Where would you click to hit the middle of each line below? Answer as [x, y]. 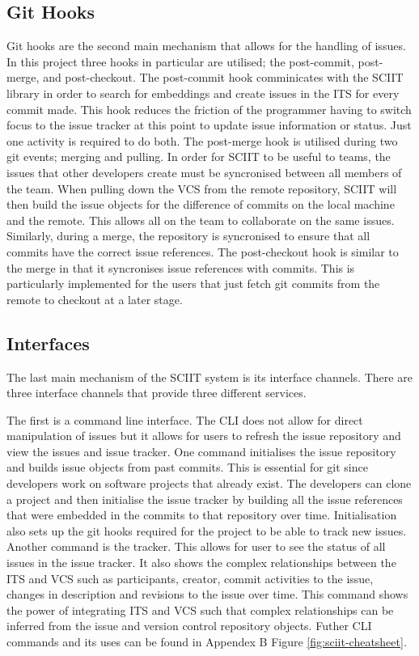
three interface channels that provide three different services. [157, 393]
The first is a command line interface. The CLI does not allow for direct [185, 419]
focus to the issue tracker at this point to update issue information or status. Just [209, 125]
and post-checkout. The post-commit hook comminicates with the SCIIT [223, 77]
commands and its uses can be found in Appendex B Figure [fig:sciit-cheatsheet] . [207, 641]
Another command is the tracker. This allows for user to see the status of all [196, 546]
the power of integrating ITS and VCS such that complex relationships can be [200, 609]
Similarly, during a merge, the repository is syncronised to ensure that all [188, 236]
